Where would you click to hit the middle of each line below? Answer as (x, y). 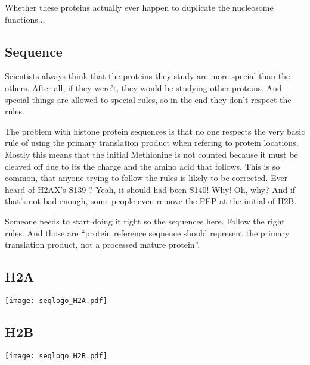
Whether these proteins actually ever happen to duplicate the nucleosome (139, 7)
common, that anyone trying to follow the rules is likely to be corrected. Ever (146, 178)
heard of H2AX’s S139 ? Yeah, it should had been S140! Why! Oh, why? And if (150, 189)
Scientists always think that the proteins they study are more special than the (148, 76)
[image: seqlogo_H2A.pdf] (56, 300)
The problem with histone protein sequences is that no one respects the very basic (155, 131)
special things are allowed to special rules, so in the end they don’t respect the (148, 99)
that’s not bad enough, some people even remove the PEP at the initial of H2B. (151, 201)
